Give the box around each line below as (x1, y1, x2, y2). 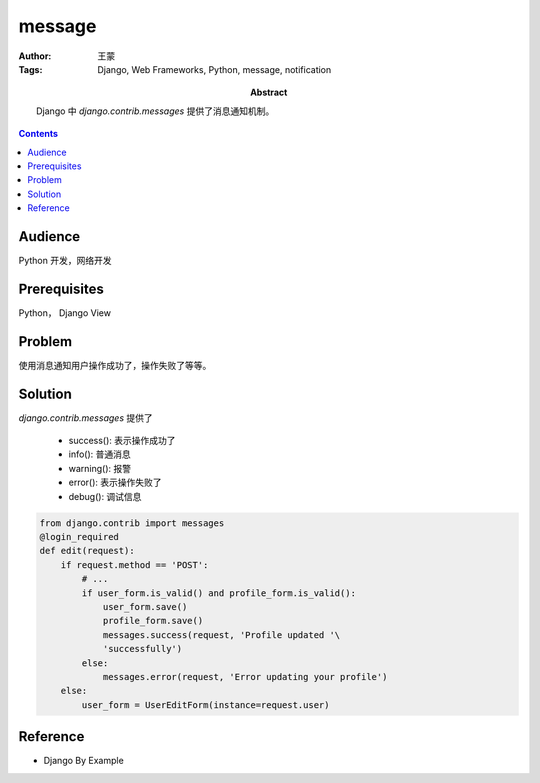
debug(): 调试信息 (68, 490, 142, 502)
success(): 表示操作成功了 (68, 435, 176, 447)
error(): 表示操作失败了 (68, 476, 162, 489)
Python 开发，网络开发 (18, 254, 112, 266)
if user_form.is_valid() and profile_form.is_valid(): (81, 587, 357, 599)
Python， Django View (18, 306, 112, 319)
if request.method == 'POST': (60, 559, 209, 570)
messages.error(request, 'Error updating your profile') (102, 671, 388, 682)
